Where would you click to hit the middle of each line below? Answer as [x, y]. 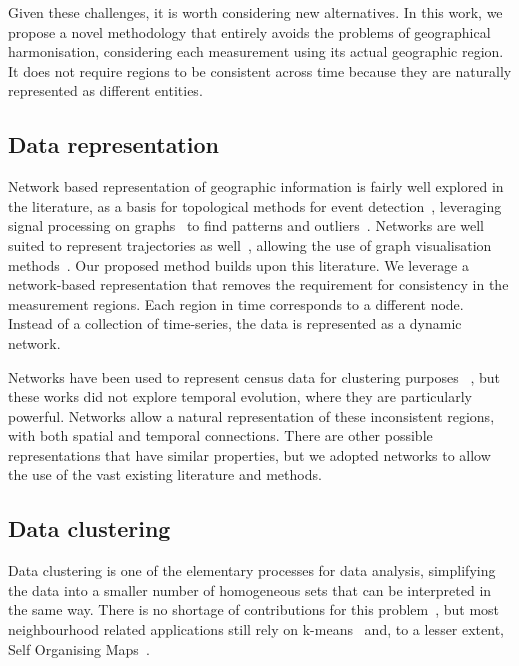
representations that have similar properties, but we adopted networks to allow [249, 454]
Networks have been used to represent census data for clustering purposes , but [254, 376]
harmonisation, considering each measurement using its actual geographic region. [256, 51]
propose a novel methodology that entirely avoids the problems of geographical [249, 31]
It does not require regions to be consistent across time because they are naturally [260, 70]
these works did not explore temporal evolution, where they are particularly [240, 396]
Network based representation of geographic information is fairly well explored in [256, 186]
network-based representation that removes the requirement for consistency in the [258, 284]
